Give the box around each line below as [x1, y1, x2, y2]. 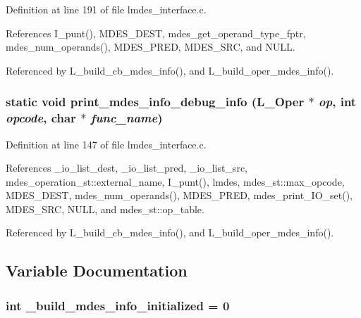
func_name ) [90, 109, 163, 127]
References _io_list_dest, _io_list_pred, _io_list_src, [6, 160, 247, 175]
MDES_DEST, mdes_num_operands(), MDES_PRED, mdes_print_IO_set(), [6, 188, 353, 203]
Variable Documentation [6, 260, 188, 281]
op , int [318, 93, 357, 110]
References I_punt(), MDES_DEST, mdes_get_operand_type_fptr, [6, 25, 306, 40]
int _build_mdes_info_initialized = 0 [6, 296, 230, 314]
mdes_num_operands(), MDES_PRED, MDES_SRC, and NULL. [6, 39, 295, 54]
